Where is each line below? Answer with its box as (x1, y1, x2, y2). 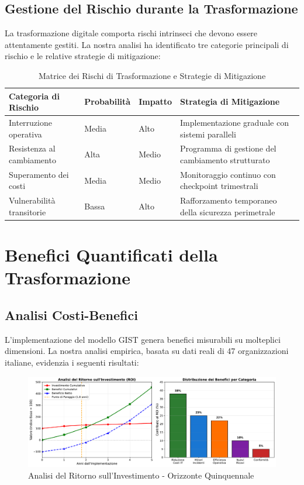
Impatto (139, 95, 172, 108)
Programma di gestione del (180, 142, 277, 154)
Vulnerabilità (9, 194, 56, 207)
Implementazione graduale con (180, 116, 289, 129)
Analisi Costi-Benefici (5, 305, 138, 324)
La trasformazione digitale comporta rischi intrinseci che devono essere (5, 27, 258, 39)
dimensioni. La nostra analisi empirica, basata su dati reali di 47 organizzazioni (5, 345, 289, 357)
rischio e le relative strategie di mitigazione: (5, 50, 161, 62)
